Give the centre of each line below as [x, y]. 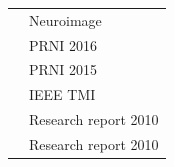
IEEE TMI [62, 94]
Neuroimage [65, 19]
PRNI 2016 [63, 44]
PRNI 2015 [63, 69]
